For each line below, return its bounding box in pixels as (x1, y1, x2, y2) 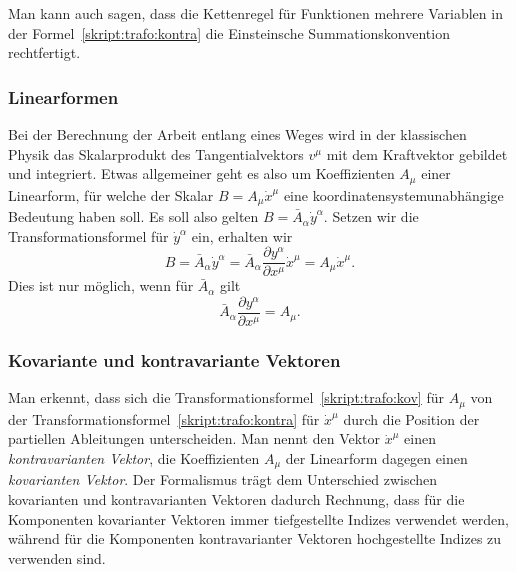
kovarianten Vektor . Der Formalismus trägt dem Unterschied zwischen (8, 469, 438, 490)
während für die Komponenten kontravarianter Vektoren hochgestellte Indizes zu (8, 528, 502, 549)
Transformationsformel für (8, 225, 169, 246)
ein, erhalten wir (191, 225, 293, 246)
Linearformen (8, 84, 119, 109)
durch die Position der (343, 408, 480, 429)
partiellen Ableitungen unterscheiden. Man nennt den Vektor (8, 428, 381, 449)
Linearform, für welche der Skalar (8, 184, 214, 205)
